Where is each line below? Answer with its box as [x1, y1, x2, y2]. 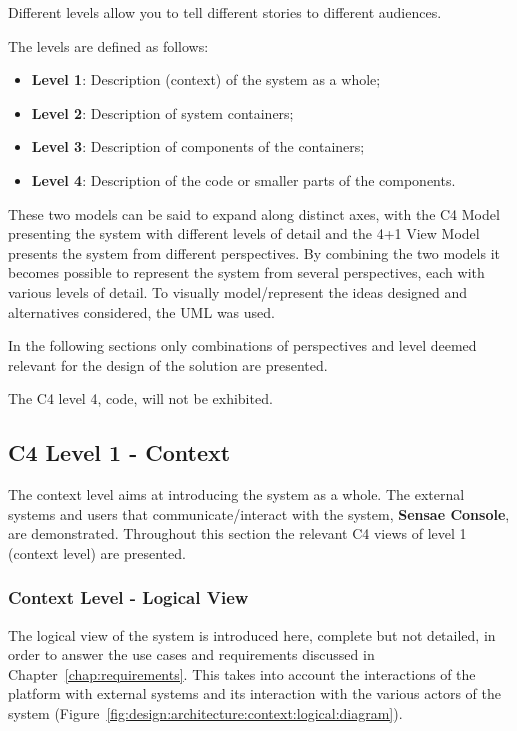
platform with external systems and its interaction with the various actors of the [8, 683, 501, 704]
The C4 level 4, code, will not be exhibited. [8, 388, 273, 409]
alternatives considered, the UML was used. [8, 301, 275, 322]
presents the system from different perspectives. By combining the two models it [8, 242, 500, 263]
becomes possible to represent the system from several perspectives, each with [8, 262, 485, 283]
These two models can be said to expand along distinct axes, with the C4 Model [8, 203, 500, 224]
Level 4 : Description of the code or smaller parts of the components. [31, 169, 456, 190]
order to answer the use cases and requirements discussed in [8, 644, 375, 665]
